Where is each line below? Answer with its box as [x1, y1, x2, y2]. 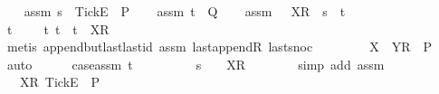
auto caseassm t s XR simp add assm [6, 54, 385, 73]
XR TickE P [19, 72, 100, 91]
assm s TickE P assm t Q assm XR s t [24, 2, 346, 20]
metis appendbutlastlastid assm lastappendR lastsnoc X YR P [6, 37, 433, 56]
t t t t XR [6, 19, 110, 38]
